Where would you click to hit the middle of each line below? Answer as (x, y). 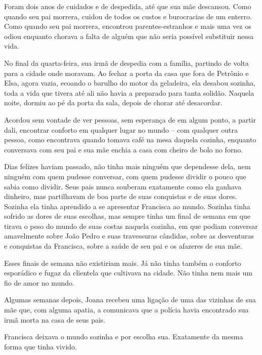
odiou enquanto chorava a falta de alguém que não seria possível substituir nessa (129, 36)
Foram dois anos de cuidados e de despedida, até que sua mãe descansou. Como (128, 6)
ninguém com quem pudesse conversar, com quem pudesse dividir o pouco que (125, 176)
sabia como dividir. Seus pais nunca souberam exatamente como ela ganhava (123, 186)
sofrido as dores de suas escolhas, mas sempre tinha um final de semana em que (127, 216)
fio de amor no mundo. (39, 282)
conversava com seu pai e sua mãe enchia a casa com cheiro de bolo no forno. (124, 149)
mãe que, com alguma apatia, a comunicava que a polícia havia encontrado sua (126, 310)
